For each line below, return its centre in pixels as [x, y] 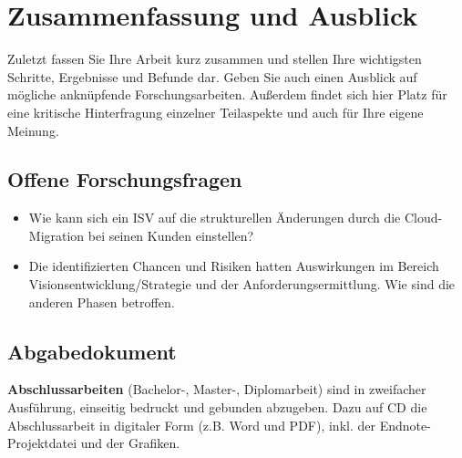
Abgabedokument [92, 351]
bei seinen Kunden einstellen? [171, 235]
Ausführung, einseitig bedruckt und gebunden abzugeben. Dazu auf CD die [217, 407]
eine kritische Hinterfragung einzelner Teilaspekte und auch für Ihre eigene [216, 112]
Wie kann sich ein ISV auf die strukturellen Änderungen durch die [215, 218]
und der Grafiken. [130, 443]
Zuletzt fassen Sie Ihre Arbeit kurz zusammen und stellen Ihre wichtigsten [215, 59]
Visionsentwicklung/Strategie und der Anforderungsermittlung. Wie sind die [242, 284]
